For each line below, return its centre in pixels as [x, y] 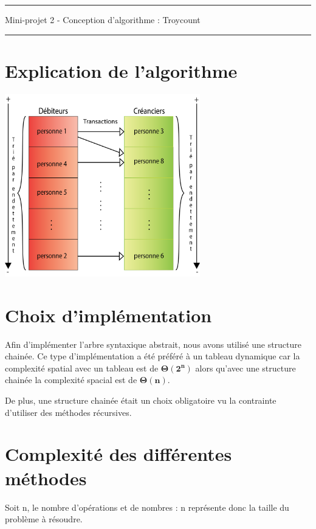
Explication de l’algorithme [121, 70]
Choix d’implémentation [108, 315]
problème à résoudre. [44, 519]
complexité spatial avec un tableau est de [82, 368]
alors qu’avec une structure [246, 368]
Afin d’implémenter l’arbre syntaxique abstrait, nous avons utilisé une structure [153, 344]
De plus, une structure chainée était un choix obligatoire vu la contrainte [141, 400]
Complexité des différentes [118, 454]
